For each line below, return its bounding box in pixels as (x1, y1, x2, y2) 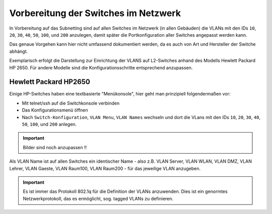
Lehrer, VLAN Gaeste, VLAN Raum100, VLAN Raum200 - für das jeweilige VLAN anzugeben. (9, 165, 201, 171)
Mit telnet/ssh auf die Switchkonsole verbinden (22, 100, 120, 106)
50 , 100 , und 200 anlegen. (22, 121, 77, 127)
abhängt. (9, 48, 28, 54)
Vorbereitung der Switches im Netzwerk (9, 8, 181, 19)
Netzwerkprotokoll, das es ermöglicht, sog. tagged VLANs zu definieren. (23, 195, 174, 201)
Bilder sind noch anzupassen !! (23, 144, 87, 150)
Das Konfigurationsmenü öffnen (22, 107, 88, 113)
